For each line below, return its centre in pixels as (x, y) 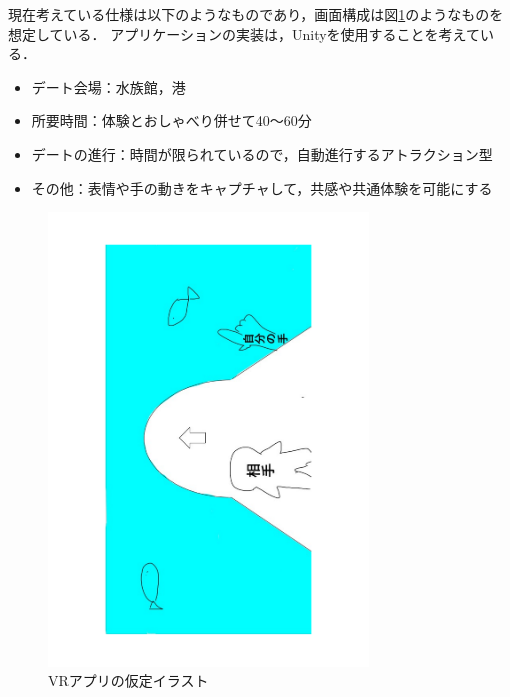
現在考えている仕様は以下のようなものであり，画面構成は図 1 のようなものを (256, 14)
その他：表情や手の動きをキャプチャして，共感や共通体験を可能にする (262, 187)
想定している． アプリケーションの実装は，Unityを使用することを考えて (244, 33)
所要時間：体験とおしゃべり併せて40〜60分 (171, 120)
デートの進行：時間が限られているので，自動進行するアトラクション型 (262, 153)
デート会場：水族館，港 (108, 86)
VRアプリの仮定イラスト (128, 680)
